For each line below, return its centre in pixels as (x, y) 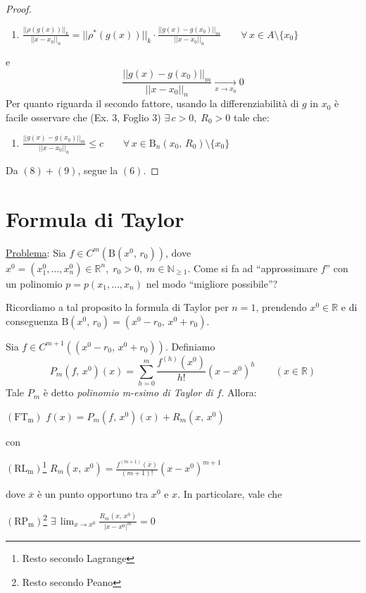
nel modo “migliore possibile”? (212, 283)
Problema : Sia (36, 252)
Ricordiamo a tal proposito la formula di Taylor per (117, 307)
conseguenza (32, 320)
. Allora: (239, 392)
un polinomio (34, 283)
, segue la (98, 170)
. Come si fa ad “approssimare (253, 268)
